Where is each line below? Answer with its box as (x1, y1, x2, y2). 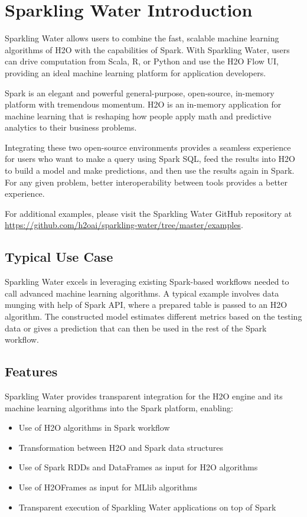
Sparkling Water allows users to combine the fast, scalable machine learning (5, 32, 279, 44)
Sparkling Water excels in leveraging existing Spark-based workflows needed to (5, 275, 289, 288)
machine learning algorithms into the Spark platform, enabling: (5, 401, 233, 414)
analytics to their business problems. (5, 121, 137, 134)
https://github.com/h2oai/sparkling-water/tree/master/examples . (5, 219, 243, 231)
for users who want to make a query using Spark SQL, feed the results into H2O (5, 152, 295, 165)
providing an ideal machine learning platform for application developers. (5, 66, 266, 79)
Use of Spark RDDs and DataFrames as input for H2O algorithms (18, 461, 258, 473)
